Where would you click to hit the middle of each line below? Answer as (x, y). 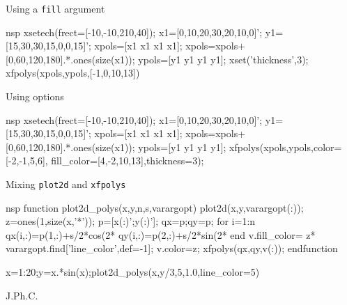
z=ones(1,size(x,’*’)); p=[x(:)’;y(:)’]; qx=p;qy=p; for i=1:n (131, 221)
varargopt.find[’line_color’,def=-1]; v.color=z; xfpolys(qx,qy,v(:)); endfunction (172, 248)
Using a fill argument (55, 8)
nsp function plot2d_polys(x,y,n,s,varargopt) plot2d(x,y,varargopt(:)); (155, 207)
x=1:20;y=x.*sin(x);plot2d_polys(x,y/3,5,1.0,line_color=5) (133, 272)
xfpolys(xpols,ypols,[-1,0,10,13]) (73, 73)
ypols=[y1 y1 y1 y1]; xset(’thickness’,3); (223, 59)
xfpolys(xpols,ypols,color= (286, 147)
